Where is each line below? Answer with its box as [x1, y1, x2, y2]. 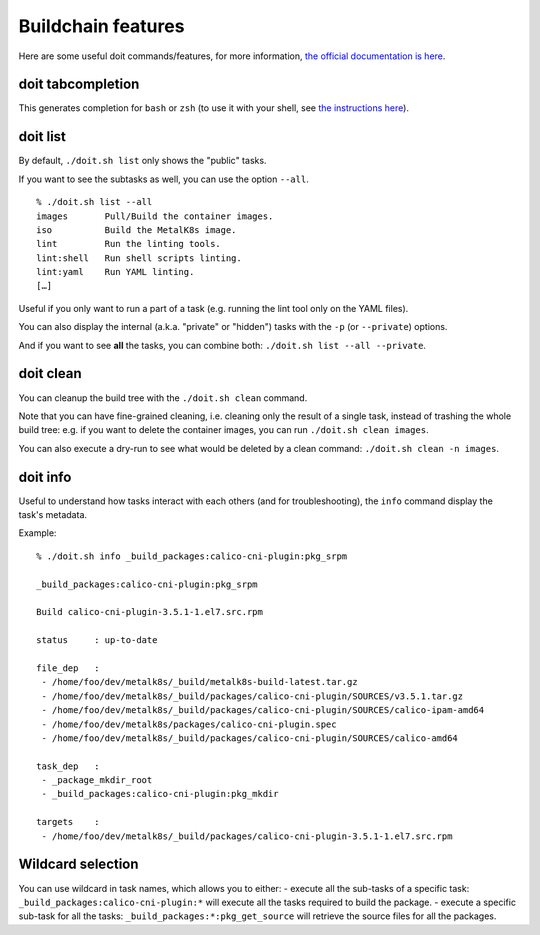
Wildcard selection [18, 856, 139, 873]
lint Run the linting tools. [36, 238, 222, 250]
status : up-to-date [36, 635, 158, 646]
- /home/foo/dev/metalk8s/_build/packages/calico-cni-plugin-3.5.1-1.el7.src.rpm [41, 830, 453, 842]
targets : [36, 816, 100, 828]
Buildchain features [18, 15, 185, 37]
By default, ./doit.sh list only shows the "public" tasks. [18, 155, 267, 167]
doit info [18, 468, 72, 485]
